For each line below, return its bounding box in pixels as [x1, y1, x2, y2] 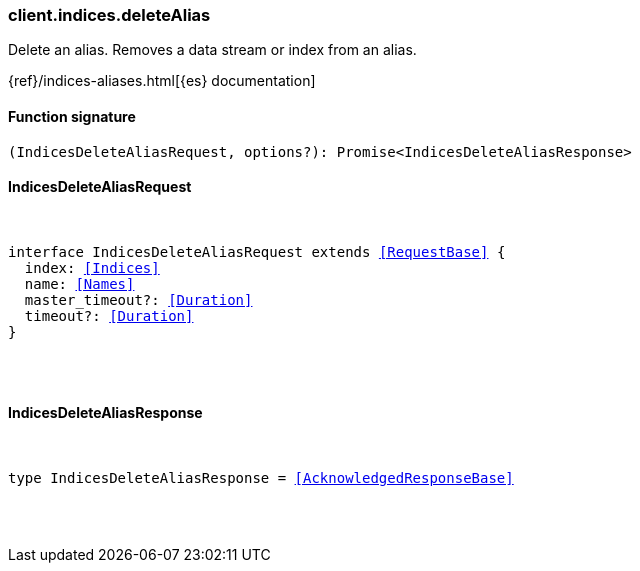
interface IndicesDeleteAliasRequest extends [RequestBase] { [8, 243, 506, 260]
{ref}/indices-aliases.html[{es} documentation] [8, 72, 316, 90]
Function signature [8, 107, 136, 125]
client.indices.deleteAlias [8, 5, 211, 25]
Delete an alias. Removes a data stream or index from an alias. [8, 41, 417, 59]
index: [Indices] [24, 259, 160, 276]
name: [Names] [24, 275, 135, 292]
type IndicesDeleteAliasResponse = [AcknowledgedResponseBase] [8, 470, 514, 487]
